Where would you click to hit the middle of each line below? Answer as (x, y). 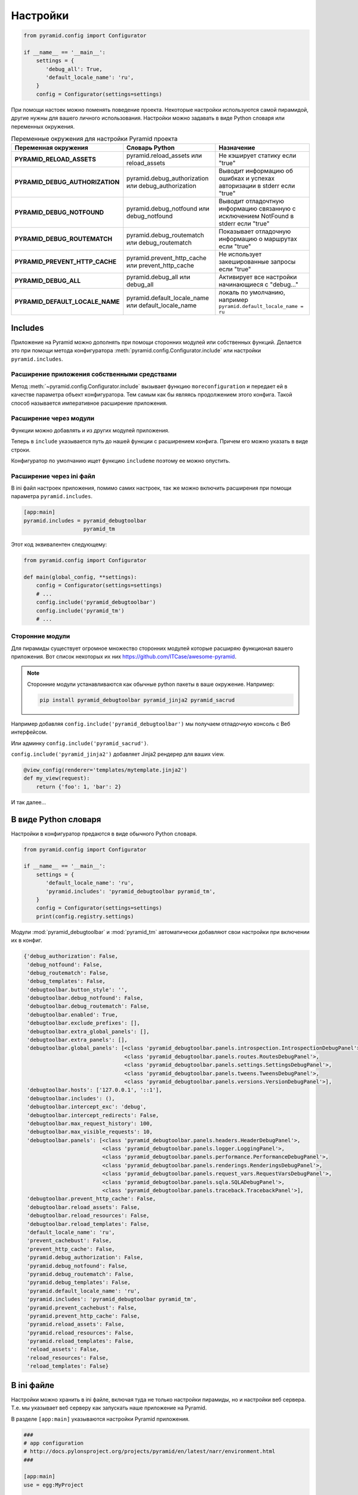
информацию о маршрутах (258, 239)
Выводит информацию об (256, 171)
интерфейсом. (29, 732)
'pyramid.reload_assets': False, (76, 1324)
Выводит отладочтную (251, 202)
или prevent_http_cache (160, 266)
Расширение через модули (53, 419)
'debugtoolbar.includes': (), (71, 1098)
